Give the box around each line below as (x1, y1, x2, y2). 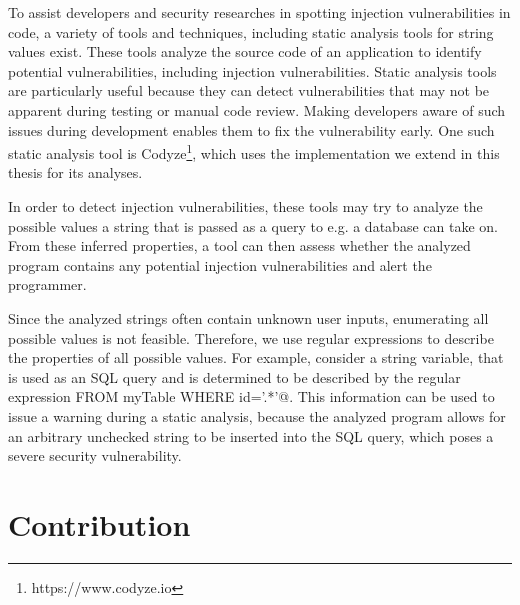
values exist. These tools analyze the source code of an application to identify (8, 41, 482, 62)
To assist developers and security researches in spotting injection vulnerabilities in (8, 2, 511, 22)
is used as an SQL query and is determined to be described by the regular (8, 366, 461, 387)
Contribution (8, 503, 191, 544)
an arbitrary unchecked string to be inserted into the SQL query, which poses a (8, 425, 494, 446)
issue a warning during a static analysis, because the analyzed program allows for (8, 405, 506, 426)
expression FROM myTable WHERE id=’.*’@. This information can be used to (8, 386, 495, 407)
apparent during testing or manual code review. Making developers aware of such (8, 99, 506, 120)
